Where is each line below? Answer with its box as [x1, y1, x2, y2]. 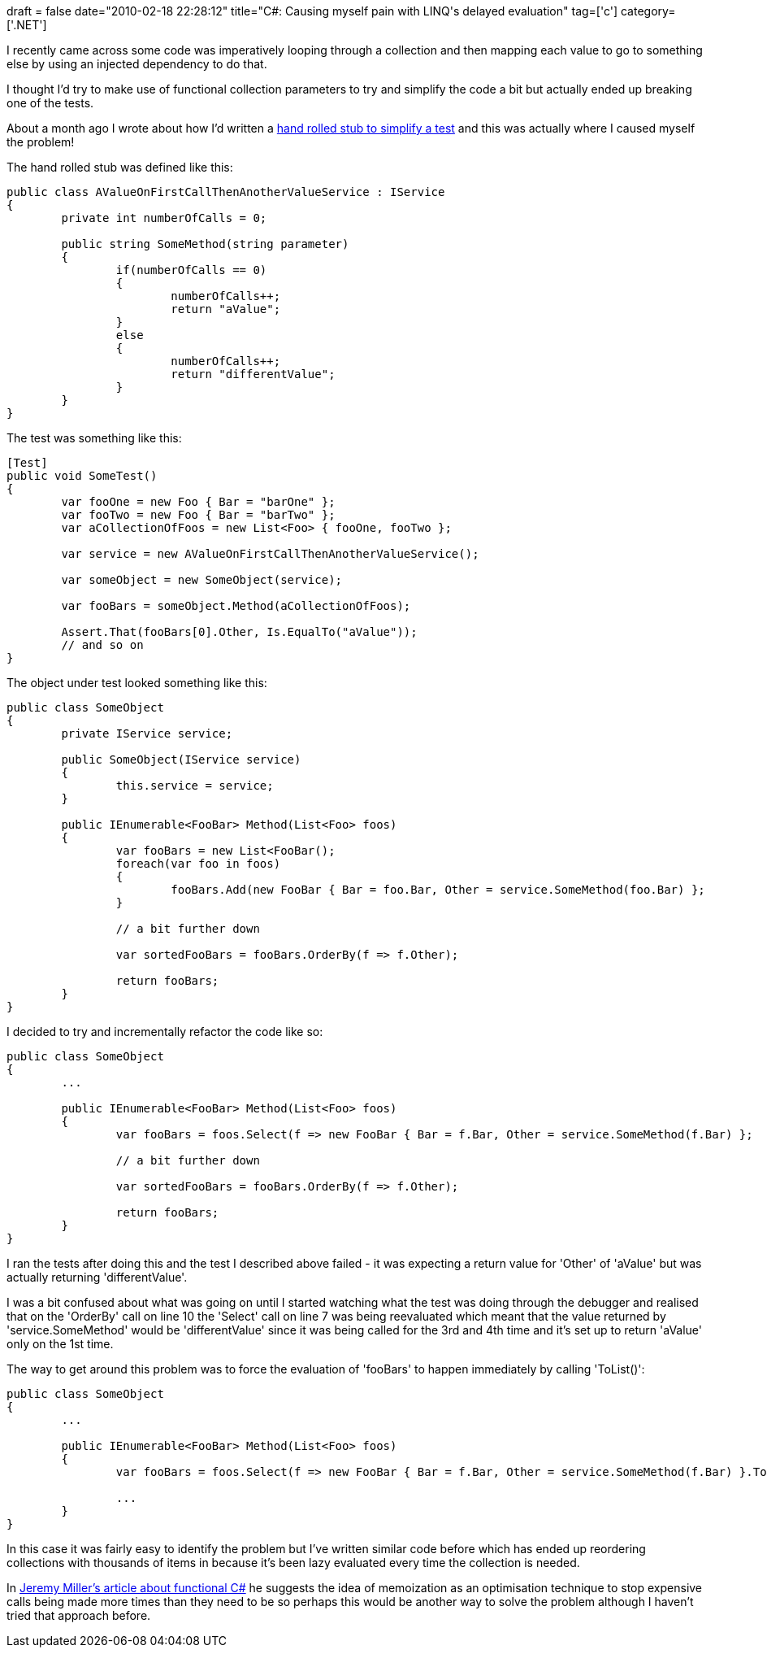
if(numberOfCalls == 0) [115, 263, 267, 276]
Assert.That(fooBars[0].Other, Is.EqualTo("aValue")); [61, 625, 418, 638]
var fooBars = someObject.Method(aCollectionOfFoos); [61, 599, 411, 612]
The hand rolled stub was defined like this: [6, 160, 233, 174]
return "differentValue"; [171, 368, 336, 381]
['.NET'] [6, 18, 47, 32]
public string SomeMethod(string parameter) [61, 237, 349, 250]
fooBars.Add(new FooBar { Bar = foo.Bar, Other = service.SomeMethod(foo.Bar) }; [171, 883, 705, 896]
